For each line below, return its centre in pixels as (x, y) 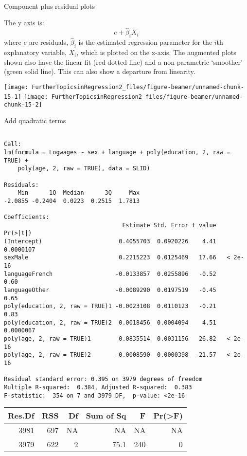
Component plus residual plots (49, 6)
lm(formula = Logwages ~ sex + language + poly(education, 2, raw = (117, 152)
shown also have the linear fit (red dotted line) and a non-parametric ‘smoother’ (123, 62)
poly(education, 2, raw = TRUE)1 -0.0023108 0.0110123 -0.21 (110, 306)
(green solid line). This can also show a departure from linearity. (100, 71)
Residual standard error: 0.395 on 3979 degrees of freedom (103, 379)
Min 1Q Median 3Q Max (79, 193)
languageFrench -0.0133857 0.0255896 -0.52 (110, 274)
